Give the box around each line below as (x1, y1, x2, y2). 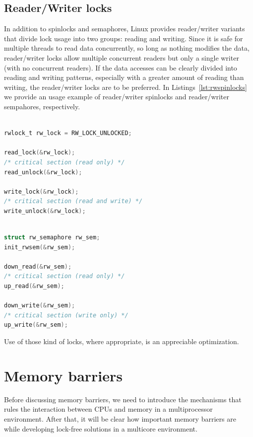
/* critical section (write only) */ (4, 311, 128, 319)
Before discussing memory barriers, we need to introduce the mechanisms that (4, 394, 242, 404)
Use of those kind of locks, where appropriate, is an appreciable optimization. (4, 336, 239, 347)
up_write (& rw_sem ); (4, 321, 68, 329)
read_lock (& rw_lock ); (4, 149, 75, 156)
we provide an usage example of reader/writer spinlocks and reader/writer (4, 91, 230, 102)
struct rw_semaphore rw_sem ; (4, 234, 100, 241)
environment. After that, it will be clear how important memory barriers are (4, 413, 236, 424)
